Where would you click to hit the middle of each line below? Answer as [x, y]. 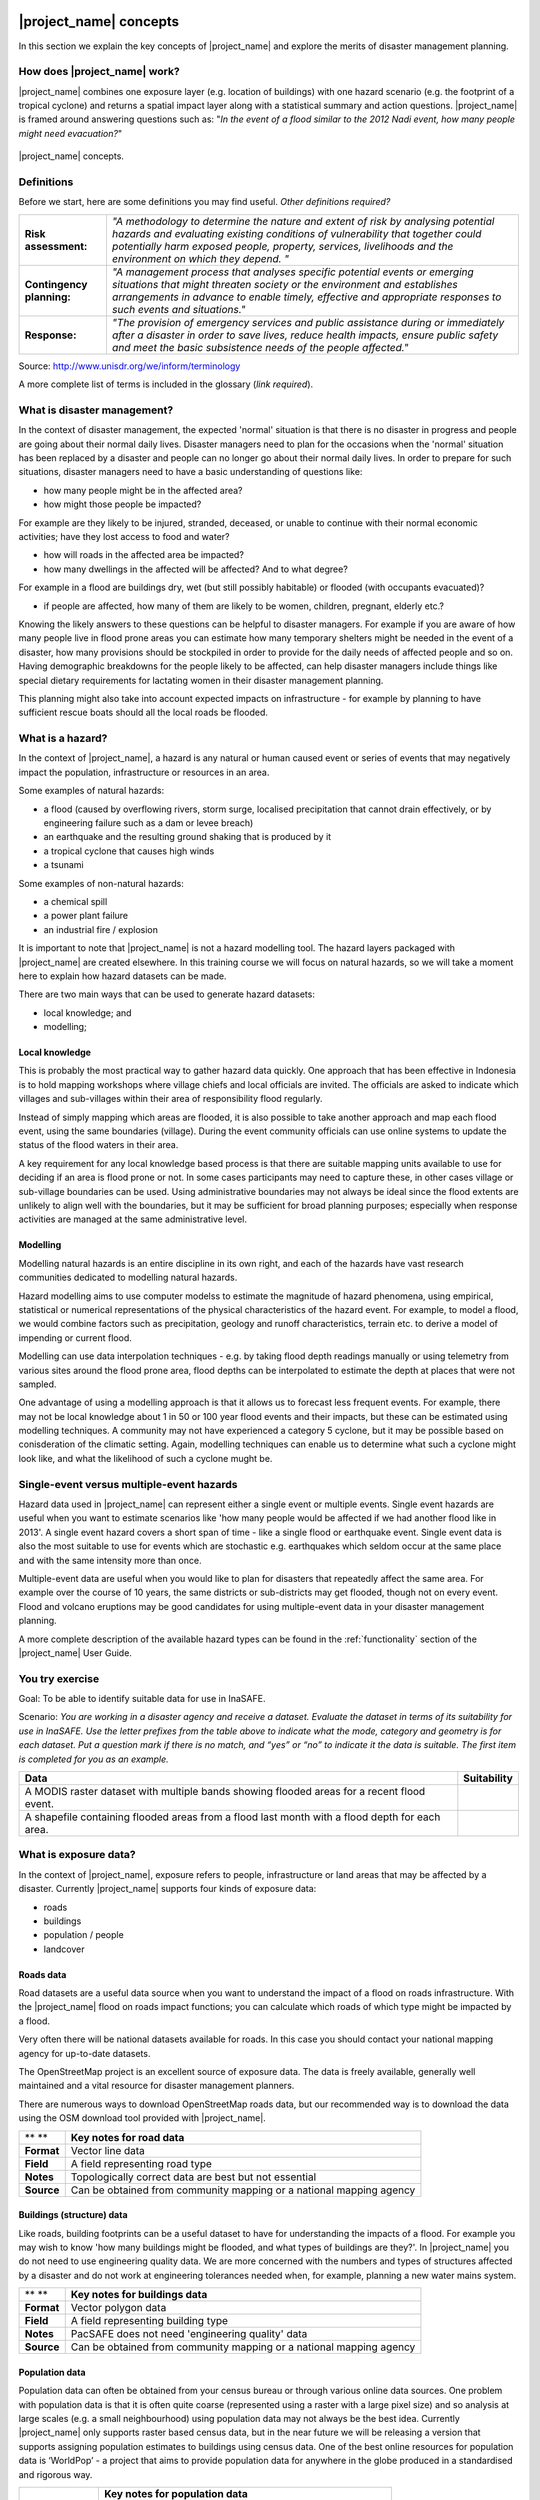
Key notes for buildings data [139, 2295]
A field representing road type [141, 2163]
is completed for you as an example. [93, 1759]
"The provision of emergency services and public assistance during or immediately [308, 322]
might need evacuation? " [70, 133]
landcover [64, 1949]
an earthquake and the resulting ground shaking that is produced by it [187, 837]
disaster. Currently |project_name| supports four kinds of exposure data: [167, 1889]
